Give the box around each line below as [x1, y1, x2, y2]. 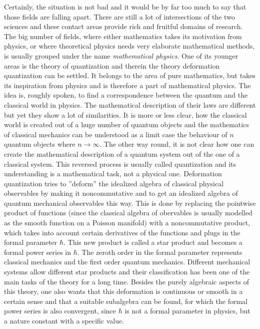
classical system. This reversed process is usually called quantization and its [4, 158, 236, 169]
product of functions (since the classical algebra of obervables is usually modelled [4, 207, 252, 218]
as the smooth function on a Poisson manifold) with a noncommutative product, [4, 217, 250, 228]
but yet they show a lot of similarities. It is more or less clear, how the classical [4, 109, 247, 120]
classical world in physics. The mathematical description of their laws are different [4, 99, 256, 110]
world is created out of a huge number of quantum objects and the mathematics [4, 119, 249, 130]
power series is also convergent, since [4, 305, 116, 316]
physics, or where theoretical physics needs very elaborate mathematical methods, [4, 41, 255, 51]
